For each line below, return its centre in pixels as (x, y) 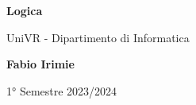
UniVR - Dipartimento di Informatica (98, 37)
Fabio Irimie (40, 64)
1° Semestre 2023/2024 (62, 90)
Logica (25, 10)
